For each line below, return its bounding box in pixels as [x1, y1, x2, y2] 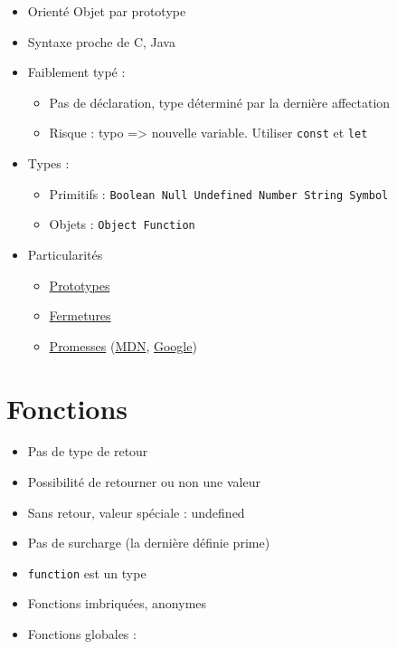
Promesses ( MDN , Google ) [49, 336, 197, 355]
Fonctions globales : [27, 625, 137, 644]
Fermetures [49, 306, 111, 325]
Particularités [27, 244, 103, 263]
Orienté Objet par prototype [27, 2, 186, 20]
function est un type [27, 563, 147, 582]
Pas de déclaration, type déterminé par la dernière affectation [49, 92, 391, 111]
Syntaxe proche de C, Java [27, 32, 175, 51]
